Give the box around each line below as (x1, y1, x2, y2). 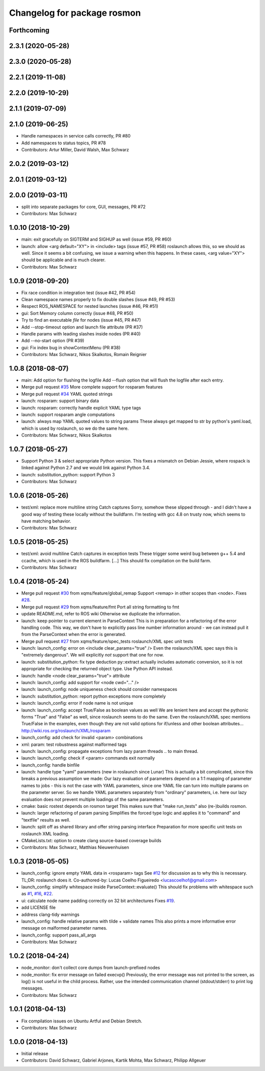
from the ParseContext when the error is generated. (21, 632, 126, 637)
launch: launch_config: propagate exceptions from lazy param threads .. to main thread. (21, 748, 199, 754)
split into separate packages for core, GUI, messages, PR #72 (21, 204, 146, 210)
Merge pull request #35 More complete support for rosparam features (21, 384, 163, 390)
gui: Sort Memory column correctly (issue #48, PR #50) (21, 310, 133, 316)
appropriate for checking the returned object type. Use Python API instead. (21, 666, 173, 672)
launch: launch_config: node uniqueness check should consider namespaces (21, 687, 178, 692)
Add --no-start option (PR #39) (21, 338, 84, 344)
